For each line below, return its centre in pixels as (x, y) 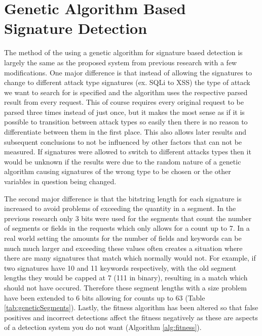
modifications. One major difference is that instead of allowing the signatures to (128, 72)
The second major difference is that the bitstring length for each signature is (123, 198)
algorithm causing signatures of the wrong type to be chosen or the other (118, 171)
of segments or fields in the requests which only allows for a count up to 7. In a (127, 228)
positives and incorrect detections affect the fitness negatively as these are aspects (131, 317)
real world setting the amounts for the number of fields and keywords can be (123, 238)
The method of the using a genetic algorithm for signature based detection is (123, 52)
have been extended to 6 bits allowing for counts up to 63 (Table (105, 297)
